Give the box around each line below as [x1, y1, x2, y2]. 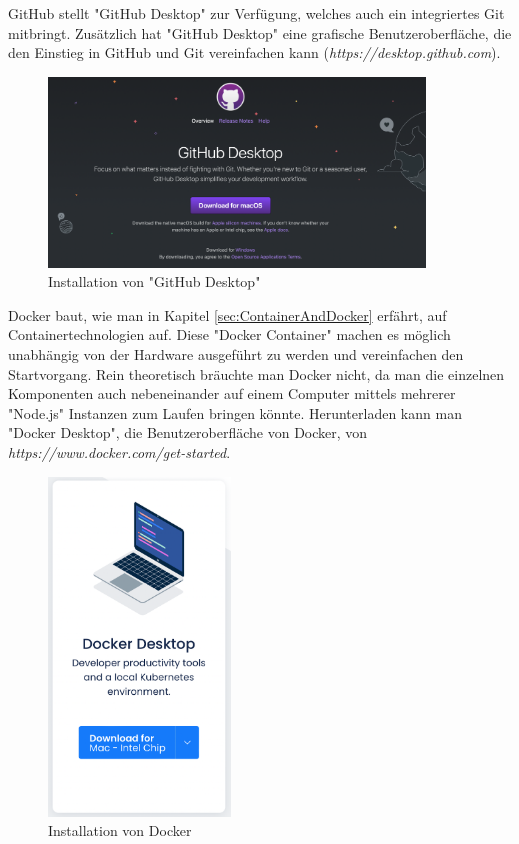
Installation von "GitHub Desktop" [48, 271, 261, 292]
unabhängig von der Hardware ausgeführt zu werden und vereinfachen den [8, 343, 464, 364]
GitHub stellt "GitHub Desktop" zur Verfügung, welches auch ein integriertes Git [8, 3, 505, 23]
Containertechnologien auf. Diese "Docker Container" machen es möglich [8, 324, 451, 345]
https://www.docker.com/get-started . [8, 441, 231, 462]
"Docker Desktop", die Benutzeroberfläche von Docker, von [8, 422, 368, 443]
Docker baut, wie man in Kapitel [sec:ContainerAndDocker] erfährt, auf [8, 304, 447, 325]
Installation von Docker [48, 820, 192, 841]
